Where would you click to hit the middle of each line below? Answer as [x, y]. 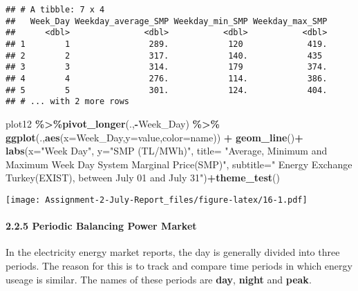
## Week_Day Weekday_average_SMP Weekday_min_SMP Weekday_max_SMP [167, 21]
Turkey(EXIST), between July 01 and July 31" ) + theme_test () [143, 178]
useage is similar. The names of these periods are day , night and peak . [159, 279]
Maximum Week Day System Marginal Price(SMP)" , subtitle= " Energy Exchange [179, 164]
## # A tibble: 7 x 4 [55, 10]
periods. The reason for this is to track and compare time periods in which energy [179, 265]
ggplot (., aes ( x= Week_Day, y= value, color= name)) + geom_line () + [154, 137]
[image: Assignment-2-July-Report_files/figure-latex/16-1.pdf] [157, 200]
